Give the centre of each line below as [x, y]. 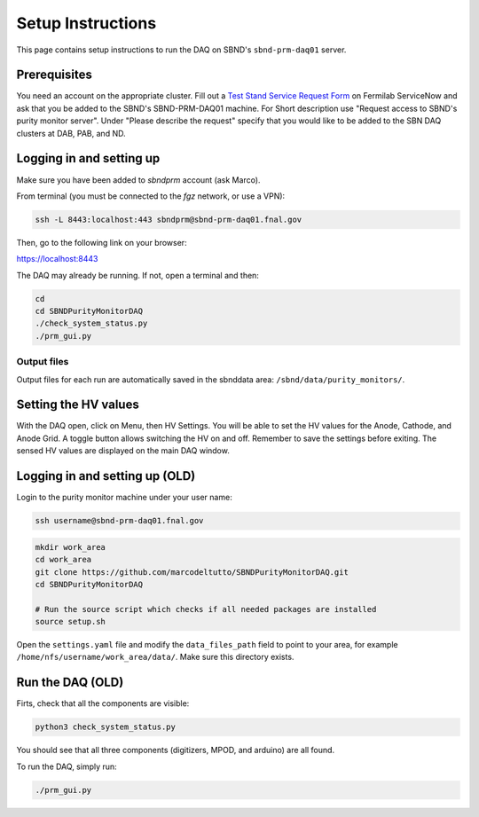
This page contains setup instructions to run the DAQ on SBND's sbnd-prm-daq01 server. [181, 50]
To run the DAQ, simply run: [67, 766]
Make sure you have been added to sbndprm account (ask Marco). [138, 180]
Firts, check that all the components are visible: [103, 703]
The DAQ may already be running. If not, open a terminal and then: [137, 275]
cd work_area [63, 560]
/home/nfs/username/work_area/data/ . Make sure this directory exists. [155, 657]
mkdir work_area [71, 547]
